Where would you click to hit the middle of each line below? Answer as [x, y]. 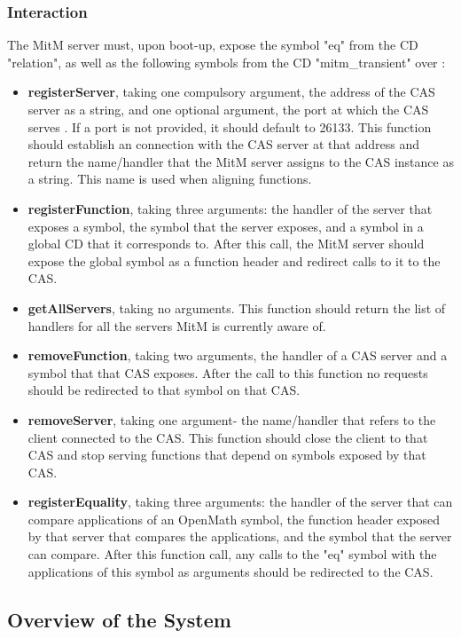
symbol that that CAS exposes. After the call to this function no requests [228, 372]
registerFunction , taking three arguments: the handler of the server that [230, 208]
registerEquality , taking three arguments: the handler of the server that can [240, 502]
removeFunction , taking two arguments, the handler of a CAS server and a [238, 355]
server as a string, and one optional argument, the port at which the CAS [228, 109]
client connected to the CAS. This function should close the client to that [228, 437]
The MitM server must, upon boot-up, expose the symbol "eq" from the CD [213, 45]
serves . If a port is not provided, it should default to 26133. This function [230, 126]
